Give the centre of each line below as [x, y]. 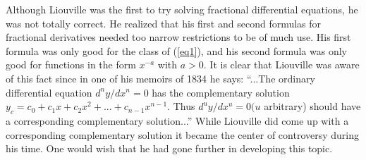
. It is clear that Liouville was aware [281, 64]
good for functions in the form [71, 64]
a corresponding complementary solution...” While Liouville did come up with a [177, 120]
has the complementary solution [221, 92]
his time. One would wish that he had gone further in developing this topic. [169, 148]
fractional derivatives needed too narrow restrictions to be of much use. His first [178, 37]
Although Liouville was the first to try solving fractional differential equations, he [182, 9]
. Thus [181, 106]
